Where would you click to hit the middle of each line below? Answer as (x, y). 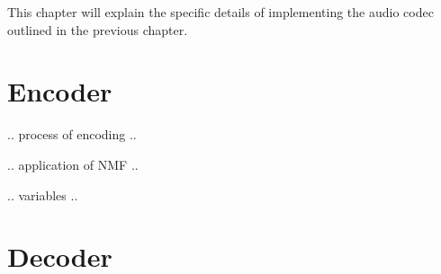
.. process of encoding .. (72, 134)
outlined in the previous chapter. (98, 29)
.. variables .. (43, 194)
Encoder (60, 91)
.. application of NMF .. (73, 164)
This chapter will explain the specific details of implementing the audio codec (220, 12)
